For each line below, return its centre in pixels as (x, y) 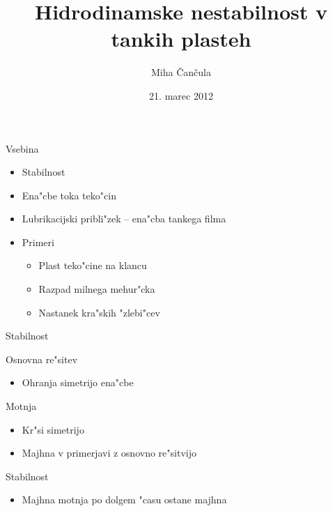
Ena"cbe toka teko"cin (69, 195)
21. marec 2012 (181, 95)
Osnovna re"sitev (42, 359)
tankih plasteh (181, 39)
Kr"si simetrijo (53, 429)
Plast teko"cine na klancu (93, 265)
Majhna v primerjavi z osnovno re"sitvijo (109, 453)
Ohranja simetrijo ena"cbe (78, 382)
